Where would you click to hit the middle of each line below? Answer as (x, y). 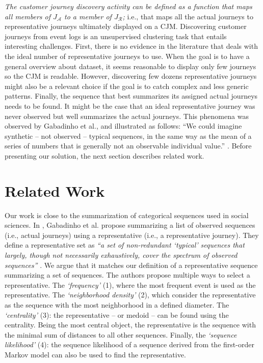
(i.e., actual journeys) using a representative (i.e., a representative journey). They (132, 235)
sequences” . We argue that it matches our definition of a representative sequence (131, 265)
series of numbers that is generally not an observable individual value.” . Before (128, 146)
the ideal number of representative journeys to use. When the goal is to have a (127, 56)
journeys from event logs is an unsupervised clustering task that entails (116, 36)
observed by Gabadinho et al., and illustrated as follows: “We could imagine (123, 126)
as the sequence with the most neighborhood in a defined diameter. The (117, 304)
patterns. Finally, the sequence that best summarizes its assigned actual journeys (131, 96)
